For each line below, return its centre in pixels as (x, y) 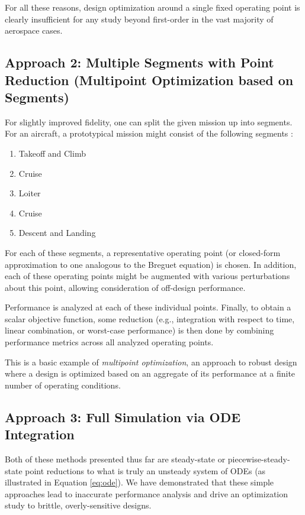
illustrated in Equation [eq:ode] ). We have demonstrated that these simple (139, 482)
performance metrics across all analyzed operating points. (109, 342)
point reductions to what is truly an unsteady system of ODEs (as (145, 470)
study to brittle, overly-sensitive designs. (78, 505)
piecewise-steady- (259, 459)
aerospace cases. (34, 30)
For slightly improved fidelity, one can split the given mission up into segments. (149, 122)
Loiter (30, 193)
